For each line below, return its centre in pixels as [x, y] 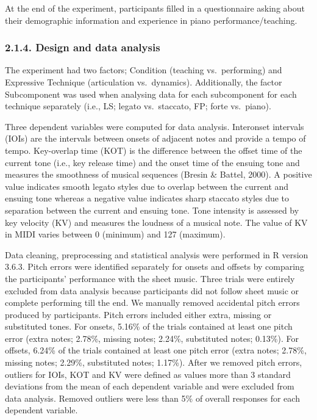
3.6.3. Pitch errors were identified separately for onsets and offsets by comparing [155, 266]
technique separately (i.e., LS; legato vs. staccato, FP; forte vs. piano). [138, 106]
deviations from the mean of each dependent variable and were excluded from [150, 386]
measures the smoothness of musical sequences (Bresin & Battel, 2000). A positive [158, 174]
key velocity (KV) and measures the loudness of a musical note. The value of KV [156, 222]
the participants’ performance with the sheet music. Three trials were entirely [150, 278]
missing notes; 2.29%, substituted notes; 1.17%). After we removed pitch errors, [154, 362]
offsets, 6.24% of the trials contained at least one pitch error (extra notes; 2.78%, [156, 350]
